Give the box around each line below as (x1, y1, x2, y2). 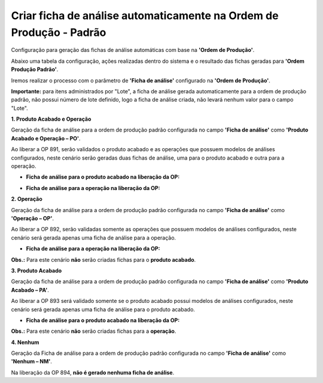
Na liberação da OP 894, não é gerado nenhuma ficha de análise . (11, 369, 175, 376)
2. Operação (11, 195, 43, 203)
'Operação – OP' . (11, 215, 54, 222)
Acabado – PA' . (11, 286, 49, 293)
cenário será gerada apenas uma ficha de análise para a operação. (11, 234, 176, 241)
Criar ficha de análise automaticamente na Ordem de (11, 9, 279, 22)
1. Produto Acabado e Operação (11, 115, 92, 122)
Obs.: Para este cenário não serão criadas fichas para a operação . (11, 327, 176, 335)
